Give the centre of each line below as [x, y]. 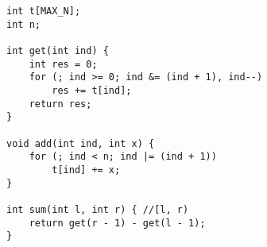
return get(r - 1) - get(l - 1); [117, 223]
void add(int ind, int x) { [81, 143]
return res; [60, 104]
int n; [23, 24]
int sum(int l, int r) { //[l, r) [98, 209]
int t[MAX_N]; [44, 11]
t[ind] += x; [86, 170]
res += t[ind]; [92, 90]
